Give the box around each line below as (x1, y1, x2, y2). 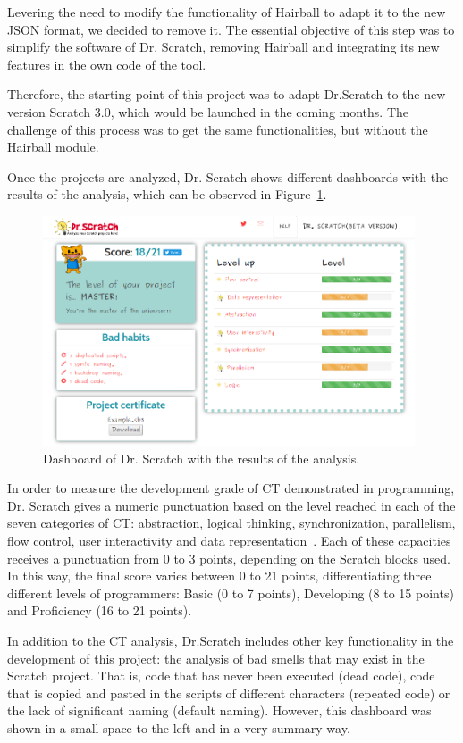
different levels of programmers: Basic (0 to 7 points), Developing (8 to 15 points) (7, 583, 454, 602)
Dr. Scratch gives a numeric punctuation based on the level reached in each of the (7, 496, 456, 514)
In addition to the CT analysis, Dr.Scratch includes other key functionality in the (7, 630, 454, 649)
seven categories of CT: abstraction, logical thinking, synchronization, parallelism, (7, 513, 456, 532)
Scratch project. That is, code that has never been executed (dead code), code (7, 666, 435, 685)
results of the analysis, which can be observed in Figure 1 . (7, 185, 327, 204)
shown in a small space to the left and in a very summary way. (7, 718, 350, 737)
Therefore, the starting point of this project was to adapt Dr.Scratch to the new (7, 85, 446, 104)
